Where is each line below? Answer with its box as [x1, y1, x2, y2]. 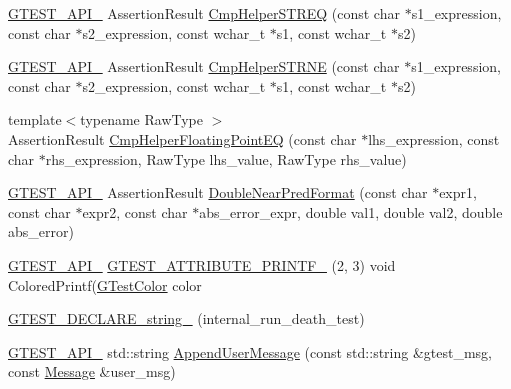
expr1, [439, 182, 477, 203]
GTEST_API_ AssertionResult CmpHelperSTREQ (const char [8, 3, 400, 23]
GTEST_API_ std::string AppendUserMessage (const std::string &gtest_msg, [8, 341, 493, 362]
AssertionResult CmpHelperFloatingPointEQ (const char [8, 128, 357, 149]
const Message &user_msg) [8, 361, 176, 382]
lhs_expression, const [368, 128, 500, 149]
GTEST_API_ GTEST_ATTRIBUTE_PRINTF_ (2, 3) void [8, 254, 396, 275]
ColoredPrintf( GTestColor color [8, 274, 202, 295]
